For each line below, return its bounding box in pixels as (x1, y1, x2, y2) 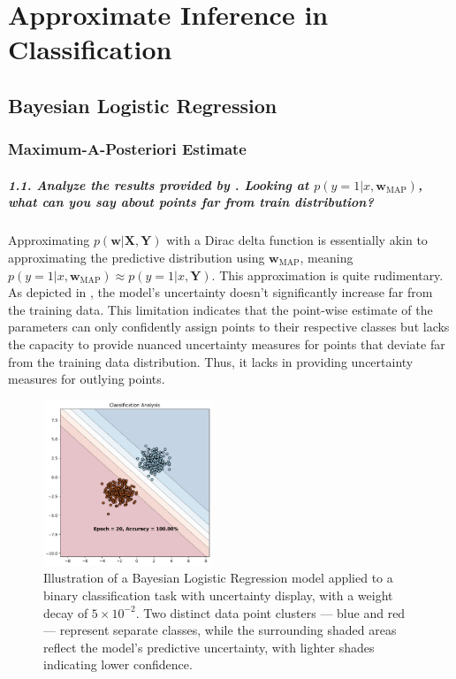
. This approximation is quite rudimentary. (211, 265, 444, 284)
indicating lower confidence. (43, 655, 193, 674)
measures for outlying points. (8, 370, 165, 388)
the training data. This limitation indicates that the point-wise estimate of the (8, 300, 433, 318)
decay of (43, 603, 88, 622)
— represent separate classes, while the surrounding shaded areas (43, 621, 397, 639)
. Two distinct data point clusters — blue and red (135, 603, 406, 622)
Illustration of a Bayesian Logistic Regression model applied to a (43, 568, 393, 587)
